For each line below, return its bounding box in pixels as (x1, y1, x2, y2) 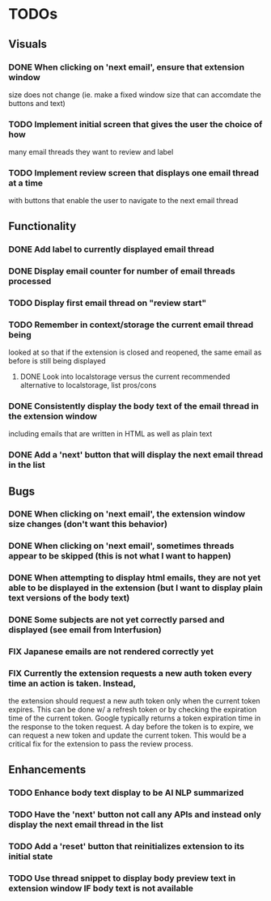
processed (8, 275, 52, 287)
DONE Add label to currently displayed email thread (8, 244, 214, 255)
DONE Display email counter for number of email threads (8, 265, 236, 276)
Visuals (8, 37, 47, 51)
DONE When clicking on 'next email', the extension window (8, 508, 245, 520)
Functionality (8, 219, 77, 233)
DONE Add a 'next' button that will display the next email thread (8, 449, 264, 461)
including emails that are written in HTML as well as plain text (8, 429, 213, 439)
